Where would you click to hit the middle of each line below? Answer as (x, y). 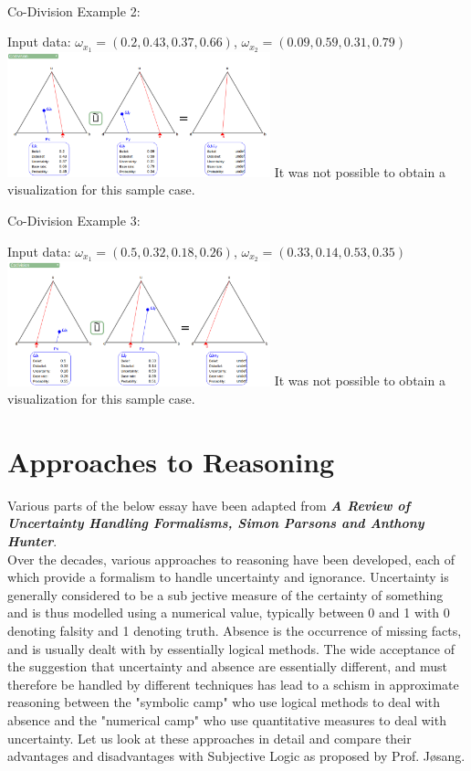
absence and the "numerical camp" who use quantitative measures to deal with (227, 719)
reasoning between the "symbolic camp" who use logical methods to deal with (224, 702)
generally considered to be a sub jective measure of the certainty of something (225, 594)
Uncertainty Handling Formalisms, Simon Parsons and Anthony (216, 523)
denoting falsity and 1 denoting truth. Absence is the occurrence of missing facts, (235, 630)
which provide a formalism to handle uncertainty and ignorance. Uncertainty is (228, 577)
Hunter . (32, 541)
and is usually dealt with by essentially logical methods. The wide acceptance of (231, 648)
